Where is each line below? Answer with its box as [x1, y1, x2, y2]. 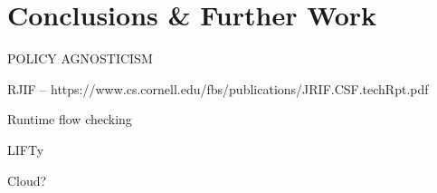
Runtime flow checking [7, 110, 132, 129]
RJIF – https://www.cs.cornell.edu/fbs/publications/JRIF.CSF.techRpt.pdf [7, 79, 429, 98]
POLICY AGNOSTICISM [7, 49, 153, 68]
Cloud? [7, 170, 47, 189]
